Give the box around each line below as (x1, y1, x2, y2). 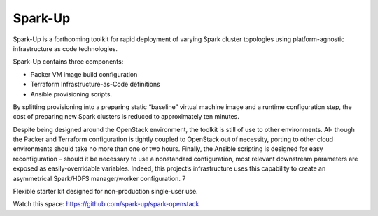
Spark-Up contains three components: (13, 57, 124, 66)
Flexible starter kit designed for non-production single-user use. (13, 187, 199, 196)
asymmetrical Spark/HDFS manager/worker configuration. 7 (13, 174, 186, 182)
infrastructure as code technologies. (13, 44, 118, 52)
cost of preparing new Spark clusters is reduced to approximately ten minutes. (13, 113, 239, 121)
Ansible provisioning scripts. (30, 89, 113, 98)
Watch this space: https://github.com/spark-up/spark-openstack (13, 200, 199, 208)
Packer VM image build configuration (30, 70, 138, 78)
